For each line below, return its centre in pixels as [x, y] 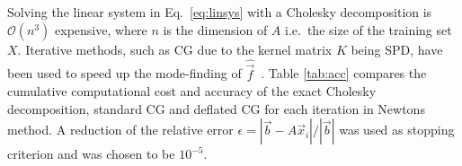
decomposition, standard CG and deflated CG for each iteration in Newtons [216, 108]
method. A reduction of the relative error [120, 130]
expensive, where [101, 29]
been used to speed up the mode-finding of [124, 73]
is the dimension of [215, 29]
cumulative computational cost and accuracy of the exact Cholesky [192, 91]
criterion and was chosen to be [91, 154]
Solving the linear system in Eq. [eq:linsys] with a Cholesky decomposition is [220, 12]
